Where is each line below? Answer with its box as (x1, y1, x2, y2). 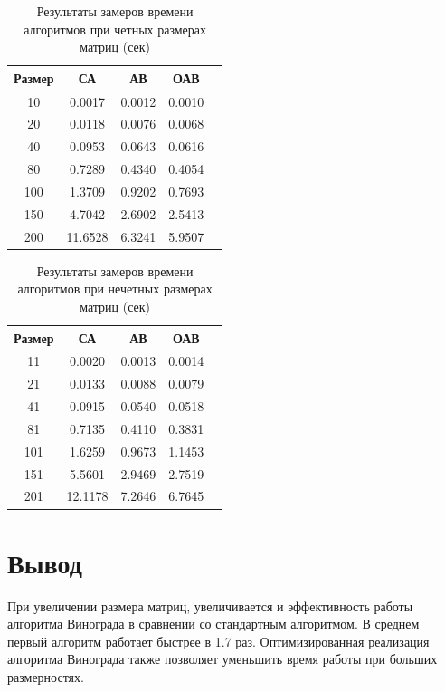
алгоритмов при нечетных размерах (17, 279, 213, 298)
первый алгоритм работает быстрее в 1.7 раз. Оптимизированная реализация (7, 631, 430, 650)
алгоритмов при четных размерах (24, 19, 207, 38)
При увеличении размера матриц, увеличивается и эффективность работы (7, 596, 413, 615)
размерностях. (7, 668, 84, 687)
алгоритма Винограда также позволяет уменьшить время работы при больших (7, 649, 438, 668)
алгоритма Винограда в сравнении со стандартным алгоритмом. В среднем (7, 614, 420, 633)
